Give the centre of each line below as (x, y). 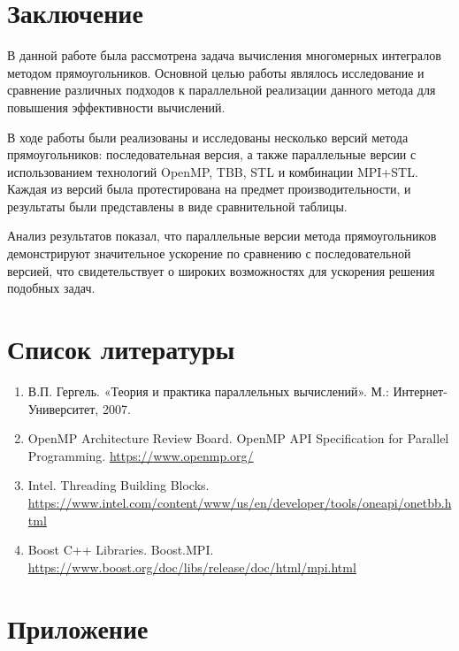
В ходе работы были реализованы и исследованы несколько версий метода (208, 137)
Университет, (63, 408)
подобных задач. (51, 288)
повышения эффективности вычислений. (116, 107)
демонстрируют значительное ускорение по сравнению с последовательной (209, 253)
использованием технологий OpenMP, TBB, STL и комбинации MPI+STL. (213, 171)
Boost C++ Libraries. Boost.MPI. (121, 550)
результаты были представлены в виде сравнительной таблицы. (177, 206)
